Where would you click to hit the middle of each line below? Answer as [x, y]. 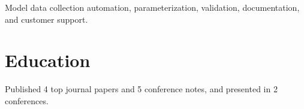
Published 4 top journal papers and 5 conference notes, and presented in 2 [141, 89]
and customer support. [46, 19]
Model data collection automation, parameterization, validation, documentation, [152, 7]
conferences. [27, 100]
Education [48, 60]
